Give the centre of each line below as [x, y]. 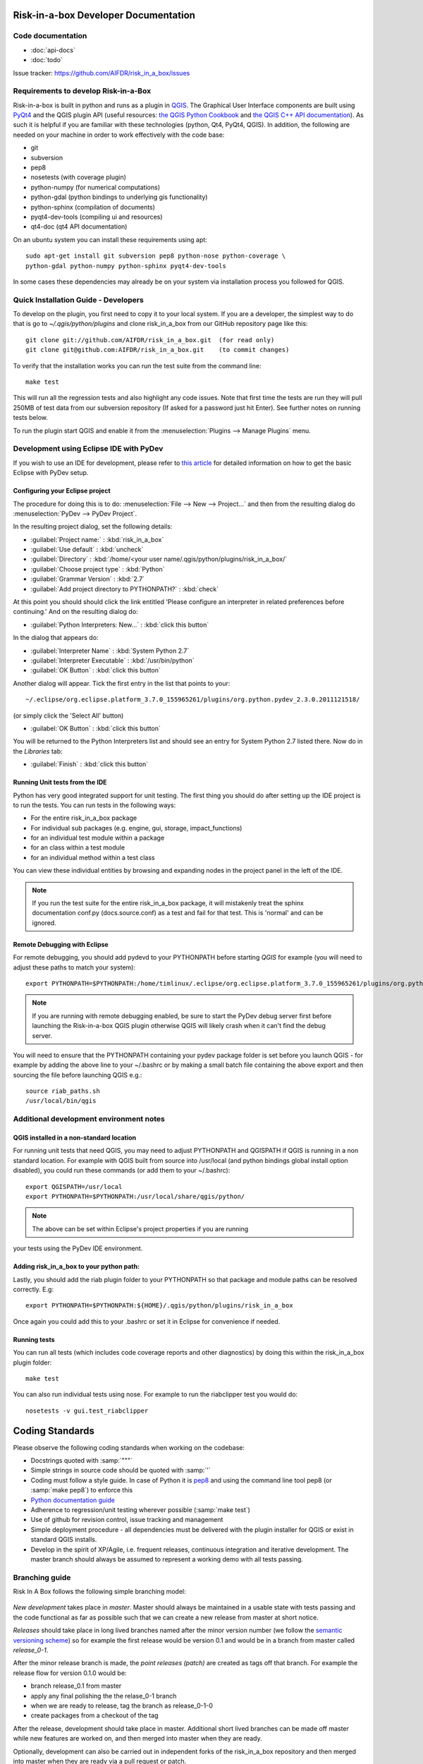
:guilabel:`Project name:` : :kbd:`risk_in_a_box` [97, 539]
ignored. [44, 923]
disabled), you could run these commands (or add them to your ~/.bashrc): [122, 1171]
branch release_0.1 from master [76, 1686]
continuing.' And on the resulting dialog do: [75, 612]
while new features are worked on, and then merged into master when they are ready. [137, 1739]
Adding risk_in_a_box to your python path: [76, 1267]
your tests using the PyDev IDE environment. [78, 1248]
